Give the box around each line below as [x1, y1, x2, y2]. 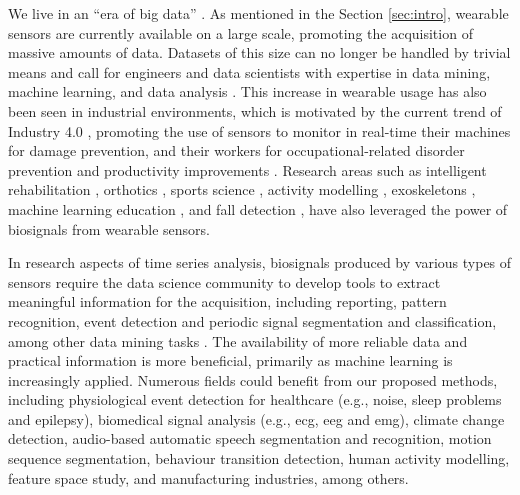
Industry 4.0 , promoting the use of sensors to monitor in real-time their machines [8, 120, 511, 141]
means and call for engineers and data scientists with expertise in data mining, [8, 61, 491, 82]
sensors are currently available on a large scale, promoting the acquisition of [8, 22, 473, 43]
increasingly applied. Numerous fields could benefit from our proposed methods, [8, 369, 498, 390]
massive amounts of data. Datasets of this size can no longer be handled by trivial [8, 42, 511, 63]
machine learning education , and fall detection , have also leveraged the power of [8, 198, 508, 219]
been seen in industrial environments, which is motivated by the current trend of [8, 100, 502, 121]
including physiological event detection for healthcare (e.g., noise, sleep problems [8, 389, 502, 410]
